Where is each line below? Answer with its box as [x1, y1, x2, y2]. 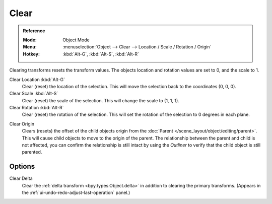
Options [9, 162, 35, 171]
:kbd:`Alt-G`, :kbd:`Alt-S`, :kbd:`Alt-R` [62, 51, 140, 57]
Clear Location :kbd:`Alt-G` [9, 76, 65, 83]
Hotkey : [23, 51, 40, 57]
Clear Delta [9, 175, 33, 181]
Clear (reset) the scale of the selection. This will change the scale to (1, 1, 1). [22, 97, 180, 103]
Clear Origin [9, 121, 35, 127]
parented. [22, 149, 42, 155]
